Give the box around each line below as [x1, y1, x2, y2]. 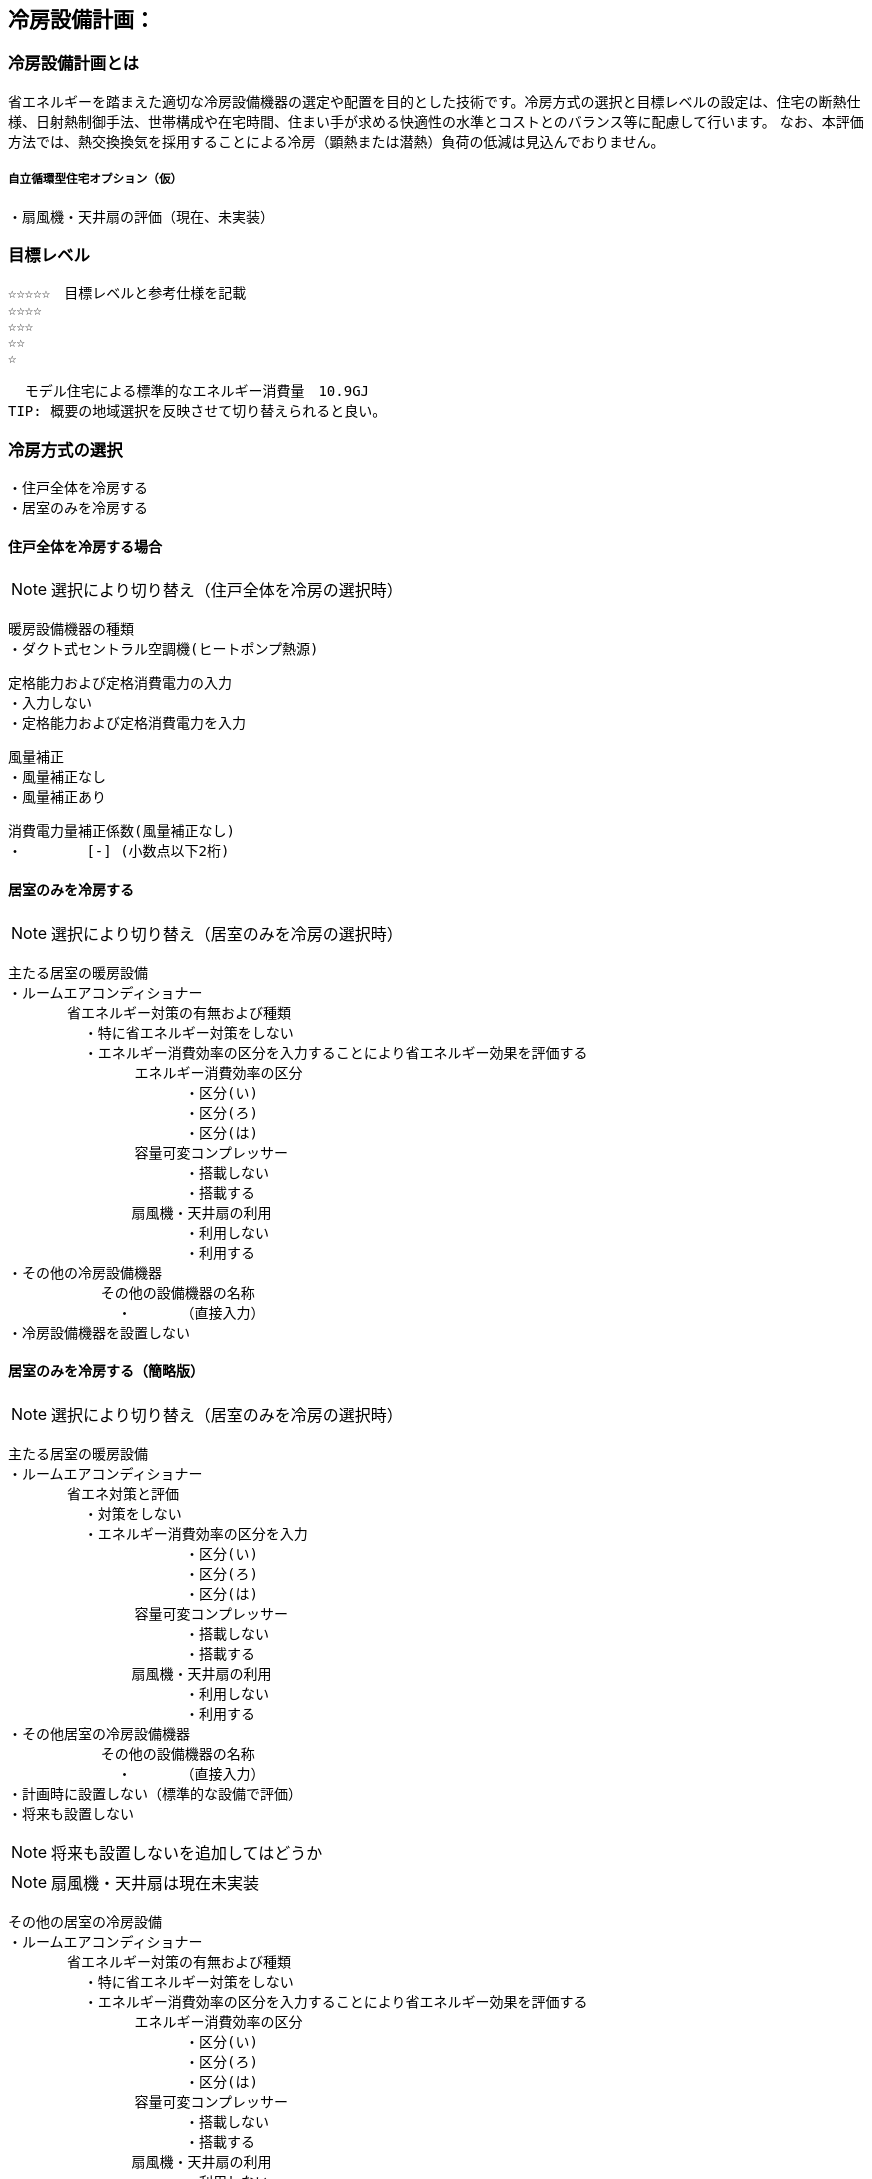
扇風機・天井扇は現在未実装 [51, 1872, 260, 1893]
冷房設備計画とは [8, 53, 139, 74]
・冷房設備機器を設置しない [8, 1324, 190, 1341]
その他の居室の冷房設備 [8, 1913, 162, 1930]
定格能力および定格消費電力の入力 [8, 675, 232, 692]
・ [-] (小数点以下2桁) [8, 843, 230, 860]
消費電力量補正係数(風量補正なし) [8, 823, 235, 840]
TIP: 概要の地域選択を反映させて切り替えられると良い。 [8, 403, 387, 420]
